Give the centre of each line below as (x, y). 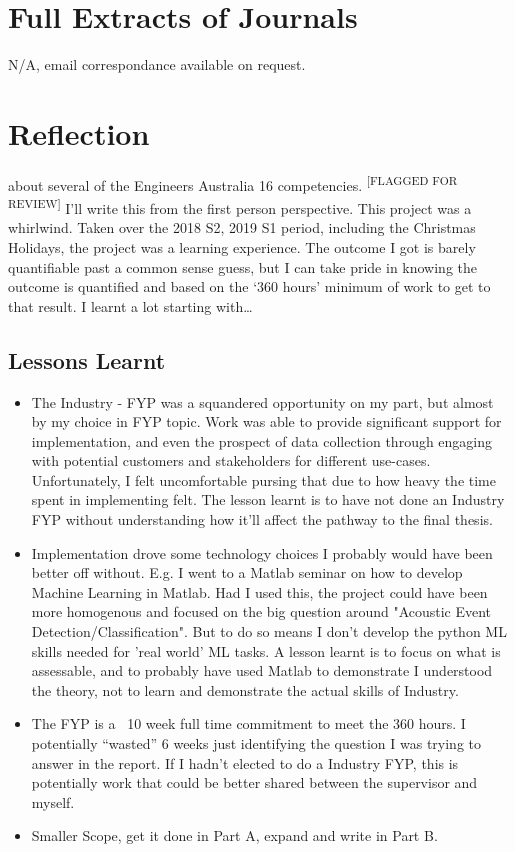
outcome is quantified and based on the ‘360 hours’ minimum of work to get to (249, 286)
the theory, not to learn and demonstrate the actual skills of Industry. (245, 689)
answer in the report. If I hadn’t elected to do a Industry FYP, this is (245, 762)
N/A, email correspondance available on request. (157, 64)
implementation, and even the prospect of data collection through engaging (262, 440)
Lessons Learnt (87, 359)
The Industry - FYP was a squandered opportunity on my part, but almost (262, 401)
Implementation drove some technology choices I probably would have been (262, 552)
